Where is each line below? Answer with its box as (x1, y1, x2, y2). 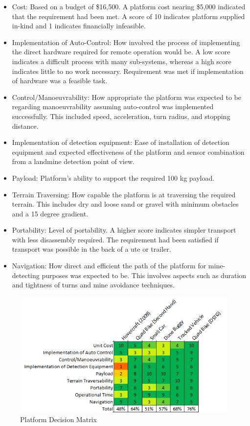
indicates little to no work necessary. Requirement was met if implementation (12, 66, 244, 76)
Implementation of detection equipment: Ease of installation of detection (12, 137, 229, 147)
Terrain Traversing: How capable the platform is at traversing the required (12, 189, 236, 199)
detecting (12, 270, 40, 280)
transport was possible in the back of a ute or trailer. (12, 244, 171, 254)
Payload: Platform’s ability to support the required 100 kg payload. (12, 172, 215, 183)
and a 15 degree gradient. (12, 208, 89, 218)
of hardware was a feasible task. (12, 75, 108, 86)
